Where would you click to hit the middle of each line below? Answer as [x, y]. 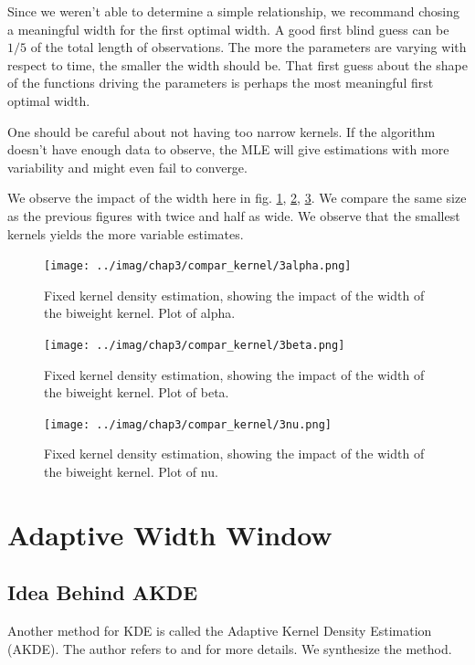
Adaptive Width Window [170, 534]
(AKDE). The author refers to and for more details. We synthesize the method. [230, 648]
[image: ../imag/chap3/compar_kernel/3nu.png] [188, 424]
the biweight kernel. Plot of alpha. [140, 313]
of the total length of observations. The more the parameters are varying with [248, 47]
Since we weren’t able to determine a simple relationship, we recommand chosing [233, 11]
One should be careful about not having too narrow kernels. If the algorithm [222, 131]
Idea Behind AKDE [103, 592]
